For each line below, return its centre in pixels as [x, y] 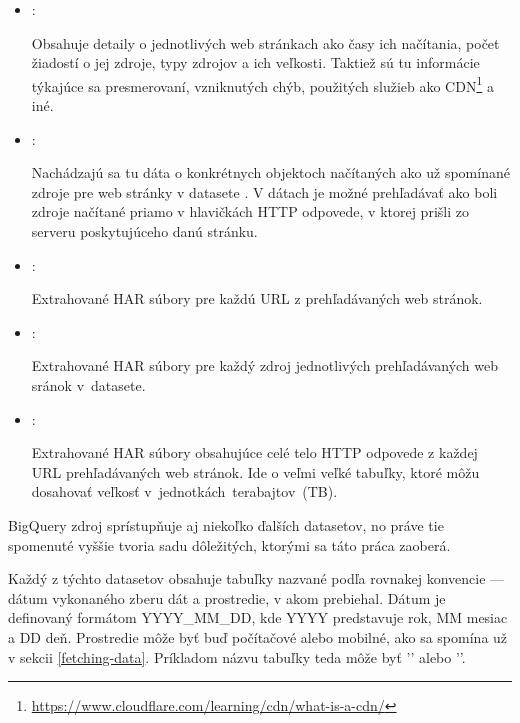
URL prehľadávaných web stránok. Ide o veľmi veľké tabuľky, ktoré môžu [255, 471]
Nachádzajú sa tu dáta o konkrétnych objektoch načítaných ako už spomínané [270, 172]
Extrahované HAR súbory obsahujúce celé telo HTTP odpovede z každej [254, 452]
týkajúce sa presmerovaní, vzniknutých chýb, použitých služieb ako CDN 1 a [262, 84]
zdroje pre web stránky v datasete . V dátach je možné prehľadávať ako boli [264, 191]
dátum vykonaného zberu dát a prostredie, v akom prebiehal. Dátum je [227, 597]
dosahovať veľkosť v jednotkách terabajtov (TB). [184, 491]
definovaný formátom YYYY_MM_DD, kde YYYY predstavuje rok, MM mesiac [258, 617]
